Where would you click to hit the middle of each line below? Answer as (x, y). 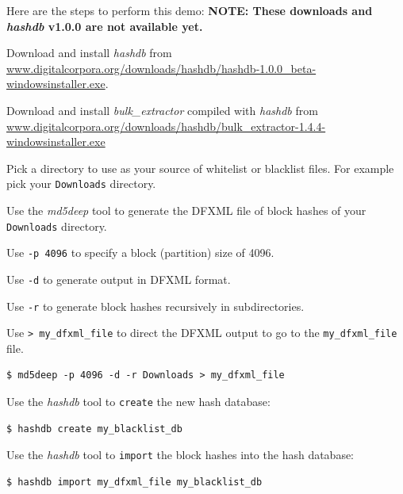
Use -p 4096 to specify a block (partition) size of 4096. (140, 253)
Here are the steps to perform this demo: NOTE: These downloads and (190, 10)
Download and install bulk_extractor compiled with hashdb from (162, 110)
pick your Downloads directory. (81, 184)
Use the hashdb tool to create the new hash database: (138, 402)
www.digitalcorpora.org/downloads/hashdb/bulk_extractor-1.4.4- (166, 126)
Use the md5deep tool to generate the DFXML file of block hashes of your (186, 210)
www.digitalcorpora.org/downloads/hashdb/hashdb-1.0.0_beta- (161, 68)
